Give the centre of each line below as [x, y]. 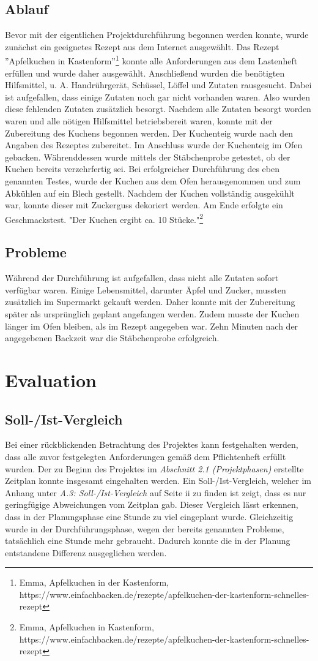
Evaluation [51, 380]
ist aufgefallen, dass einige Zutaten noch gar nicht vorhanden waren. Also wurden [158, 96]
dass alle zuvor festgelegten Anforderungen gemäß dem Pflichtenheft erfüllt [146, 456]
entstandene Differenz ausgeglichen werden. [86, 552]
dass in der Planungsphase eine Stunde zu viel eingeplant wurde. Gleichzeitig [149, 516]
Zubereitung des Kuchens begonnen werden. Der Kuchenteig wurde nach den [149, 133]
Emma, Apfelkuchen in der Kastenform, [94, 582]
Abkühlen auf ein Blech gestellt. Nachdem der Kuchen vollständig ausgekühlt [150, 193]
